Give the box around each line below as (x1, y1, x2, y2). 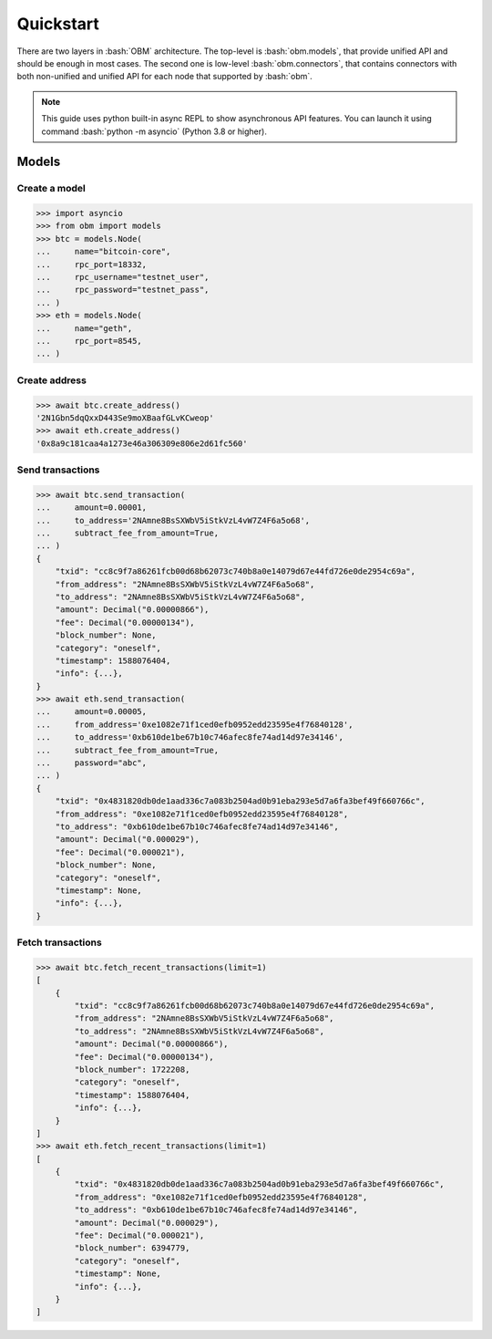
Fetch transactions (16, 936, 102, 949)
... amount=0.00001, (36, 503, 148, 513)
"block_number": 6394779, (74, 1243, 190, 1253)
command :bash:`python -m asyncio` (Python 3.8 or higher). (41, 126, 268, 137)
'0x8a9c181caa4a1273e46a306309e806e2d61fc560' (36, 438, 248, 449)
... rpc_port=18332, (36, 259, 148, 269)
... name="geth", (36, 323, 133, 333)
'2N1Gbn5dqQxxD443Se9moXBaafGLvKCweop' (36, 412, 214, 423)
